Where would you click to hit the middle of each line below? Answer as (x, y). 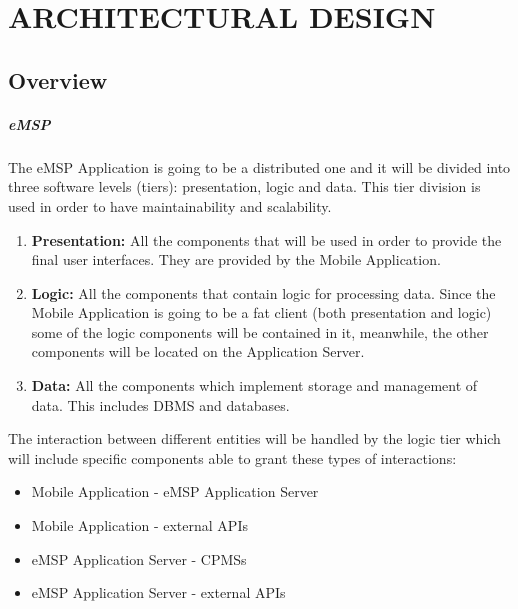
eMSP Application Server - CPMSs (139, 558)
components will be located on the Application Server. (198, 351)
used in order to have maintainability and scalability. (170, 205)
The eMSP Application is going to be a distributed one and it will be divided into (259, 166)
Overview (58, 79)
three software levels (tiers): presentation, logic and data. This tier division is (244, 186)
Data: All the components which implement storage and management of (254, 385)
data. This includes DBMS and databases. (160, 404)
